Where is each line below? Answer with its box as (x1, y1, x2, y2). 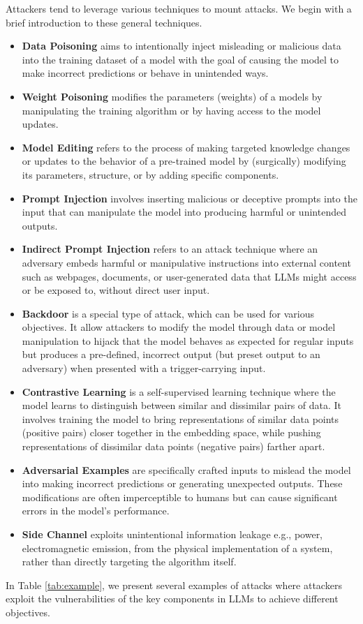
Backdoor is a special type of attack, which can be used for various (22, 306, 314, 320)
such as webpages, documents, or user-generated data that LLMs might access (22, 269, 357, 283)
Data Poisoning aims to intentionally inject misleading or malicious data (22, 38, 341, 53)
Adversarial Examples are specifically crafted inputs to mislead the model (22, 462, 351, 477)
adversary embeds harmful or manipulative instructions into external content (22, 255, 351, 269)
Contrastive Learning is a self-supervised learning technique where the (22, 384, 336, 399)
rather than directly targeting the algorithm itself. (22, 554, 237, 569)
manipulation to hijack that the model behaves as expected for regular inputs (22, 333, 354, 348)
